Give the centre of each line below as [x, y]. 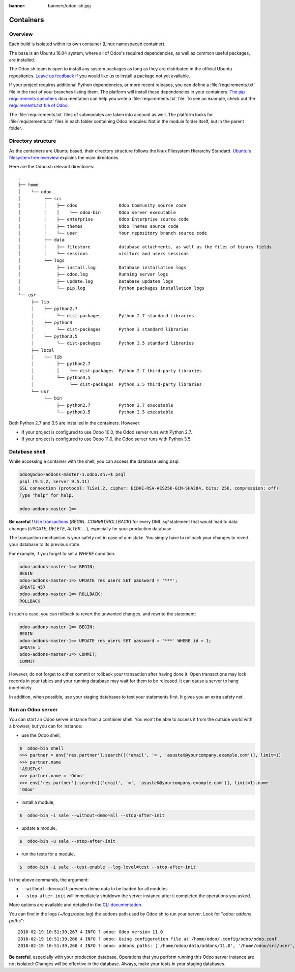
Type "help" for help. [47, 495]
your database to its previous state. [45, 545]
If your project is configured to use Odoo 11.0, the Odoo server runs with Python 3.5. [106, 439]
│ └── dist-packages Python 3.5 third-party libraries [116, 384]
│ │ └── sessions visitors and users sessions [103, 254]
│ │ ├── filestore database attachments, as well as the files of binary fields [145, 247]
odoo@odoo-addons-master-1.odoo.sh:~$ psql [73, 474]
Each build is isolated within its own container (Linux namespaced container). [87, 44]
